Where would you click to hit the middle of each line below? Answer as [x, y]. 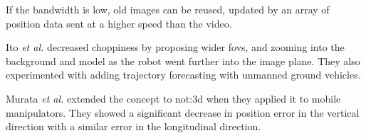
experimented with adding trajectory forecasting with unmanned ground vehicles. [183, 75]
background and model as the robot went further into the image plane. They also [183, 61]
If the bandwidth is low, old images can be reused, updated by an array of [168, 9]
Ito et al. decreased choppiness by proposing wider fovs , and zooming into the [175, 47]
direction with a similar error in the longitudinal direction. [134, 126]
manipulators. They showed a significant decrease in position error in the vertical [183, 112]
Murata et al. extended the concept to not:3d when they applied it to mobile [173, 98]
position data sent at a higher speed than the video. [119, 23]
